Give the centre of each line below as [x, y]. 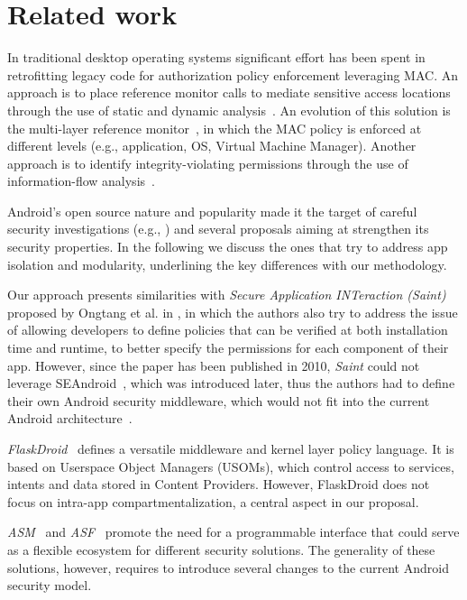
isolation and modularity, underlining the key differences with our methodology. [227, 264]
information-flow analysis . [81, 181]
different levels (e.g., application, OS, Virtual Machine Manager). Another [212, 146]
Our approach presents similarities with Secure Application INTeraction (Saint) [227, 295]
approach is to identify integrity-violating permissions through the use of [208, 163]
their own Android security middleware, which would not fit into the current [219, 400]
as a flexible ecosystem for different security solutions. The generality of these [221, 549]
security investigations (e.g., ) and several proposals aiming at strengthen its [218, 229]
